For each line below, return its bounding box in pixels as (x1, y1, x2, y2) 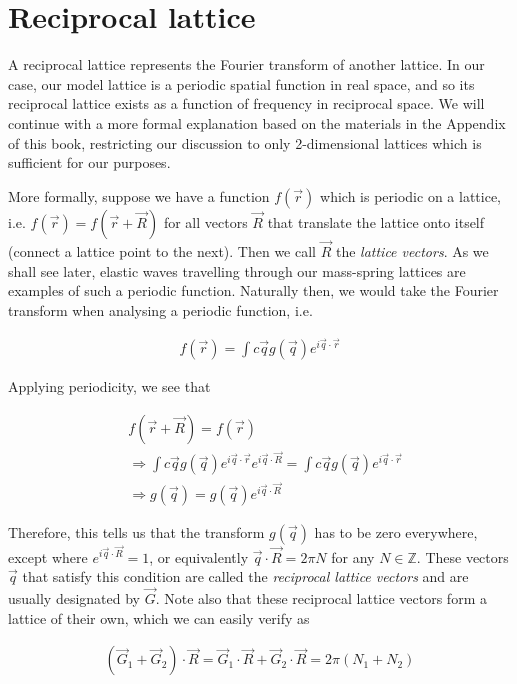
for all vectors (163, 211, 248, 232)
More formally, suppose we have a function (8, 185, 270, 206)
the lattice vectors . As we (335, 240, 489, 261)
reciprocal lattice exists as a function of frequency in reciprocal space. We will (8, 93, 485, 114)
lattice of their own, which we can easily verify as (8, 607, 310, 628)
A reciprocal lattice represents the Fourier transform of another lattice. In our (8, 54, 485, 75)
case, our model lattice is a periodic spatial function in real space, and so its (8, 73, 475, 94)
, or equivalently (149, 546, 249, 567)
